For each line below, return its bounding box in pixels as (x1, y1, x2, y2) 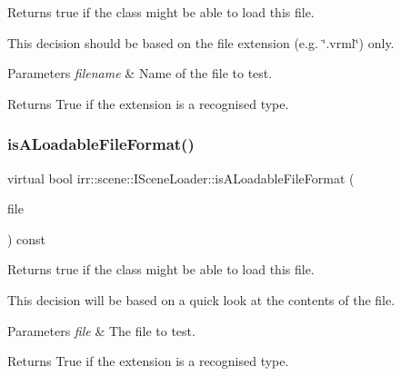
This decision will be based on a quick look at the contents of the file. (7, 290, 396, 309)
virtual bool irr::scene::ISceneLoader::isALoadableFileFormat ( (7, 168, 355, 187)
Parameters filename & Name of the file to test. (7, 64, 273, 83)
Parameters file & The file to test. (7, 321, 195, 340)
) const (7, 229, 46, 248)
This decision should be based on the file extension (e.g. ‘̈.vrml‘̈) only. (7, 33, 395, 52)
